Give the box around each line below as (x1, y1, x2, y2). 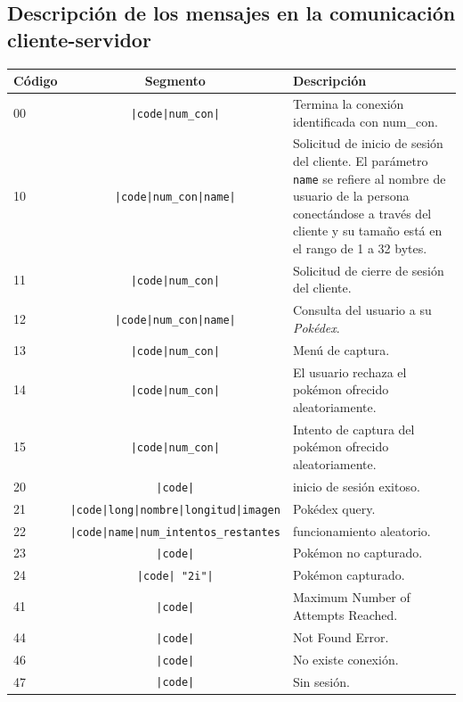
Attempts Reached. (292, 605, 398, 624)
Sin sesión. (292, 672, 350, 690)
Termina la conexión (292, 94, 404, 112)
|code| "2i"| (136, 570, 214, 583)
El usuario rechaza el (292, 362, 407, 381)
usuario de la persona (292, 186, 410, 205)
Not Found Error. (292, 627, 389, 646)
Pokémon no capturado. (292, 543, 423, 562)
